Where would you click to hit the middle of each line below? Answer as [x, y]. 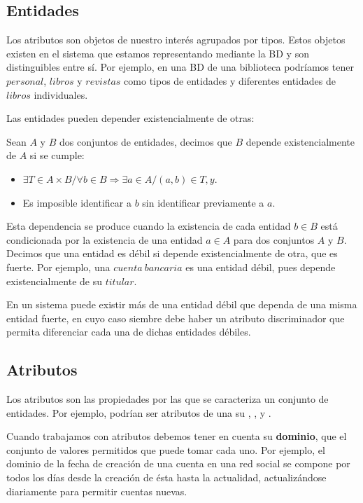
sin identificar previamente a [203, 202]
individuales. [61, 94]
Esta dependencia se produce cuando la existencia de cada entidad [149, 226]
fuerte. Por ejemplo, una [58, 267]
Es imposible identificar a [77, 202]
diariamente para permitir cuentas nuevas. [97, 491]
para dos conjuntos [274, 239]
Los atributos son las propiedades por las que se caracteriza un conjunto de [168, 399]
